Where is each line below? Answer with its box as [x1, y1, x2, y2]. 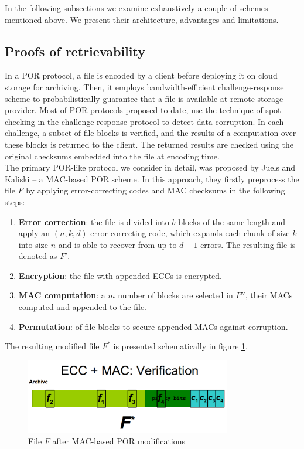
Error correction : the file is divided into [18, 215, 169, 227]
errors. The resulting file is [200, 238, 296, 250]
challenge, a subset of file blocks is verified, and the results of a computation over [5, 127, 296, 139]
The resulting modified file [5, 340, 100, 352]
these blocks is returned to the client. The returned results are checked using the [5, 138, 293, 150]
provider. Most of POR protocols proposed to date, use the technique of [5, 104, 263, 116]
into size [18, 238, 49, 250]
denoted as [18, 250, 57, 262]
